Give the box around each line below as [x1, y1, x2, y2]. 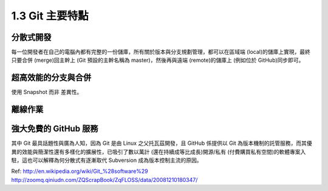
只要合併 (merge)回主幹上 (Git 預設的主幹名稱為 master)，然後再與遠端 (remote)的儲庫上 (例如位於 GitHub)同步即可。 [11, 56, 304, 64]
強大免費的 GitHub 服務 [11, 124, 98, 134]
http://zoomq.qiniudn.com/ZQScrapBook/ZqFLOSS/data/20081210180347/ [11, 176, 198, 183]
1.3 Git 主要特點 [11, 9, 89, 22]
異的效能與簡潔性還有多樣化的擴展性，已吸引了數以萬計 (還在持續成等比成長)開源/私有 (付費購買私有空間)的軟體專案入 [11, 148, 306, 155]
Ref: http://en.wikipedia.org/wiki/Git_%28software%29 [11, 167, 148, 175]
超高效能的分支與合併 [11, 73, 91, 83]
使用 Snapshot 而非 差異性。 [11, 89, 83, 96]
